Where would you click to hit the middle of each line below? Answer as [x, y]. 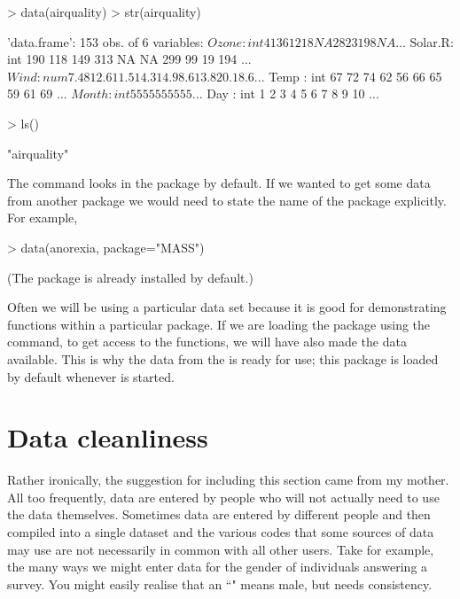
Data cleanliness [108, 437]
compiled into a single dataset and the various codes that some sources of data [221, 532]
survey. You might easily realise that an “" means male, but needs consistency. [220, 583]
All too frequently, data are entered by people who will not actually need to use [223, 497]
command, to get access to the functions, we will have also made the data [207, 342]
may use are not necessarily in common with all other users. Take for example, [221, 549]
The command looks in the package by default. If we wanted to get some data [219, 183]
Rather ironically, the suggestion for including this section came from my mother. [228, 480]
